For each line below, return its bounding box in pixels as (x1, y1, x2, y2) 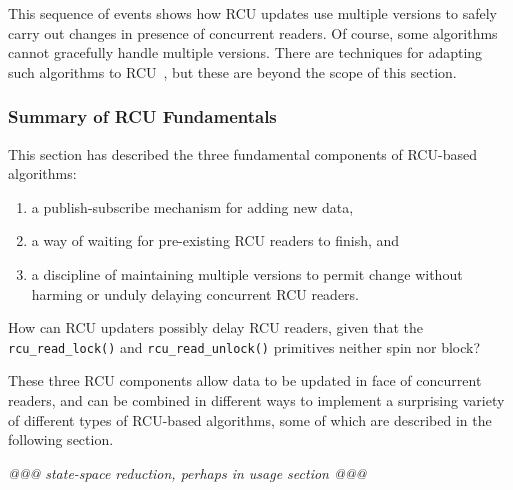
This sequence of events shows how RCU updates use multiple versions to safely (8, 3, 497, 23)
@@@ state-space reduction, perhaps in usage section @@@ (8, 462, 367, 483)
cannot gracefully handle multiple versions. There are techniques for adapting (8, 42, 483, 63)
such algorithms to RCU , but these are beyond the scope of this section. (8, 61, 457, 82)
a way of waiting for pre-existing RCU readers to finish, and (31, 230, 400, 251)
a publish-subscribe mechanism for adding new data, (31, 196, 354, 217)
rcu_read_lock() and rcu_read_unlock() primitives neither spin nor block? (8, 336, 481, 357)
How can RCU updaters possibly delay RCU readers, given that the (8, 317, 423, 338)
